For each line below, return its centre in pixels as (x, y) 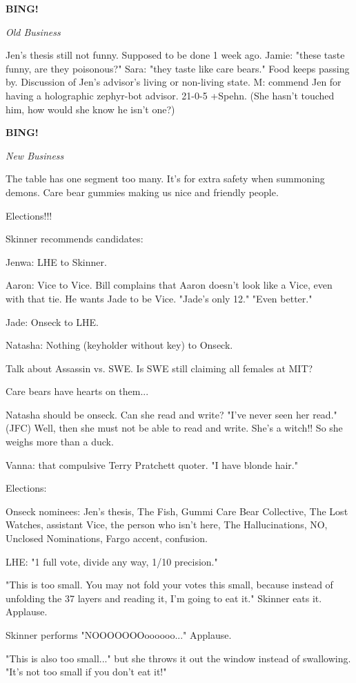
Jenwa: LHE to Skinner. (56, 261)
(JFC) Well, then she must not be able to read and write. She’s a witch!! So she (174, 428)
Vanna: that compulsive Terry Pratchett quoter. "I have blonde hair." (152, 464)
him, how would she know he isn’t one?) (90, 109)
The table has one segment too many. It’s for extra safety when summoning (165, 179)
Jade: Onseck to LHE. (52, 321)
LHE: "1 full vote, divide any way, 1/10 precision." (112, 561)
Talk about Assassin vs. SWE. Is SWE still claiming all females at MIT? (159, 368)
